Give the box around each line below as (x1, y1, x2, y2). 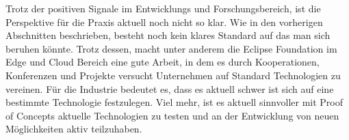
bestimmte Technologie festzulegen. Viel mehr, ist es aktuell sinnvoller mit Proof (5, 95, 343, 109)
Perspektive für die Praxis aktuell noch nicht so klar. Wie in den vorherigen (5, 14, 323, 29)
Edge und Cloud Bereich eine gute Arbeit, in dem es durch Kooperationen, (5, 55, 320, 69)
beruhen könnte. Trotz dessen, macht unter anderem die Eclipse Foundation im (5, 41, 337, 55)
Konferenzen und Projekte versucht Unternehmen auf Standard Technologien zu (5, 68, 341, 82)
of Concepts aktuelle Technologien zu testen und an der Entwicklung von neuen (5, 108, 339, 122)
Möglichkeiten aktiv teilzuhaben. (5, 122, 142, 136)
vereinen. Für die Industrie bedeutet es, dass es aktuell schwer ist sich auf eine (5, 81, 334, 96)
